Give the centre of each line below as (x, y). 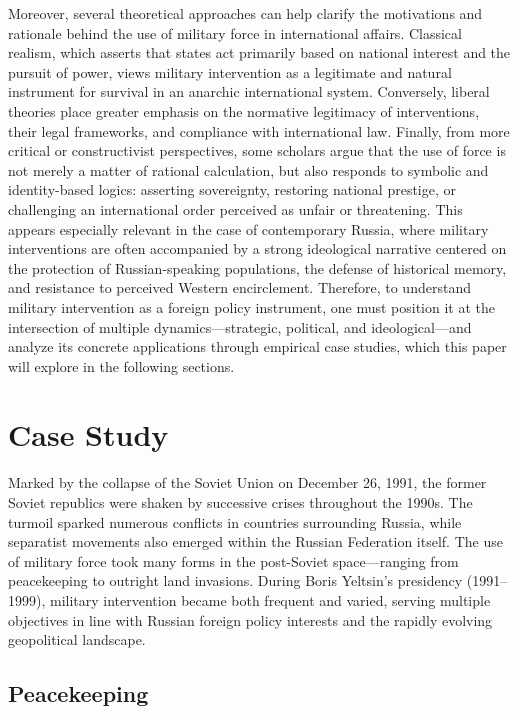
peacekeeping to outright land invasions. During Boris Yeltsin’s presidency (235, 580)
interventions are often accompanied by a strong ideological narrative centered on (257, 248)
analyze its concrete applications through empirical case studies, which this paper (257, 346)
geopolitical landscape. (77, 639)
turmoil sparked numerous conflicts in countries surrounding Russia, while (235, 521)
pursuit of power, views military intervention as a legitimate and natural (230, 71)
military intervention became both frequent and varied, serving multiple (270, 599)
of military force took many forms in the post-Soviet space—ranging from (233, 560)
